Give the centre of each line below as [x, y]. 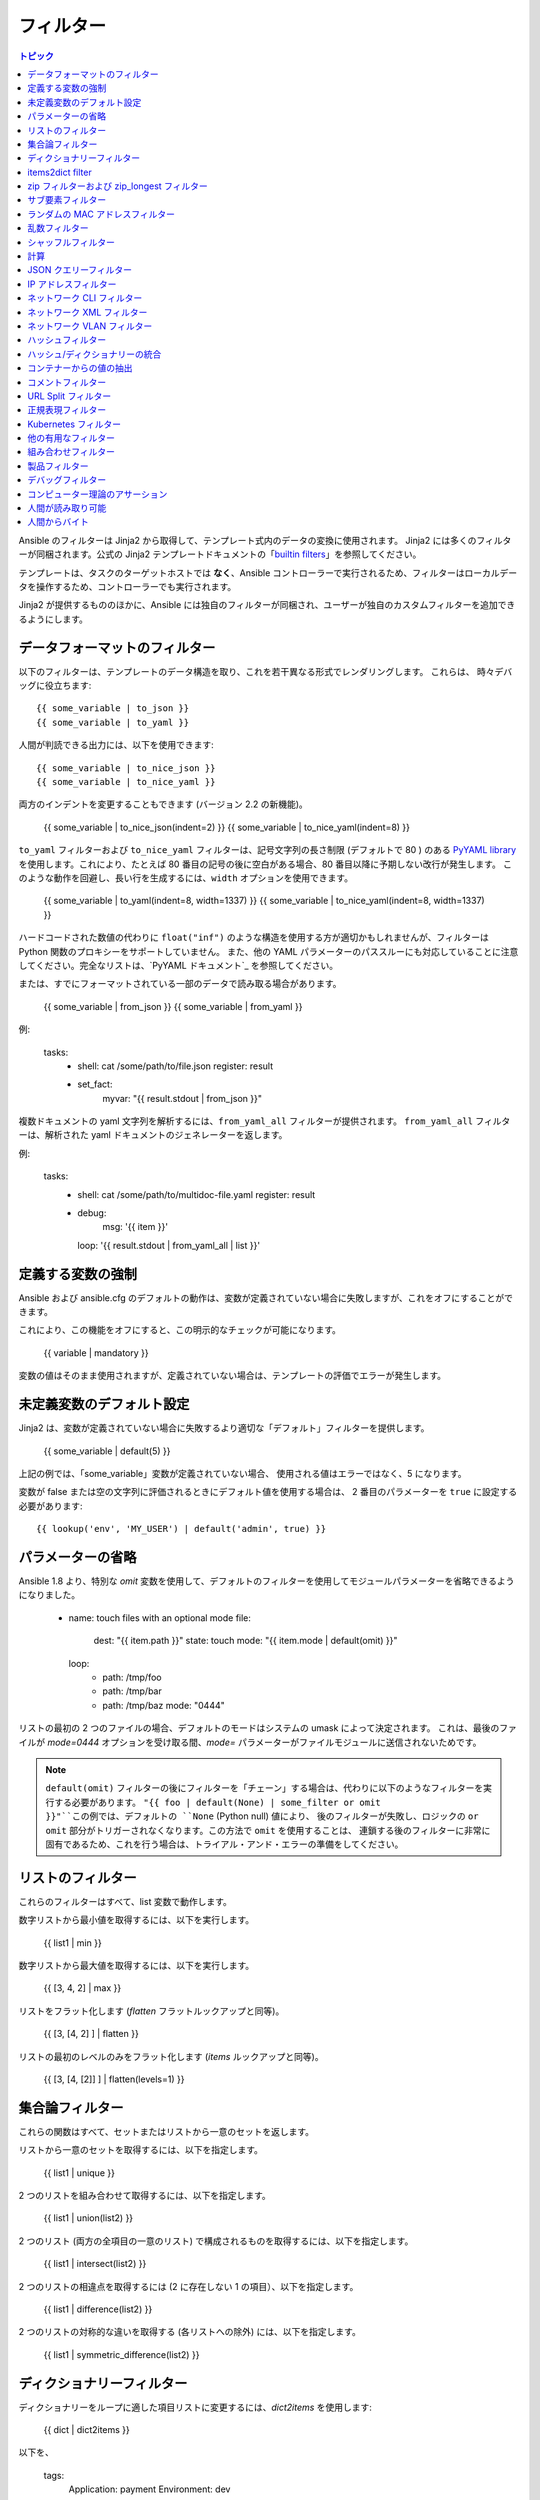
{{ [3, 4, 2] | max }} [82, 1988]
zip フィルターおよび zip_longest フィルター [118, 186]
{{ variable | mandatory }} [96, 1352]
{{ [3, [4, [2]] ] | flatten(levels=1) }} [114, 2079]
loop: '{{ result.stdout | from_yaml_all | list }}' [168, 1245]
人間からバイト [58, 522]
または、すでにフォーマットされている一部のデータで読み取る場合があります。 [180, 984]
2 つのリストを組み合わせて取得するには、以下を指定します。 [145, 2195]
